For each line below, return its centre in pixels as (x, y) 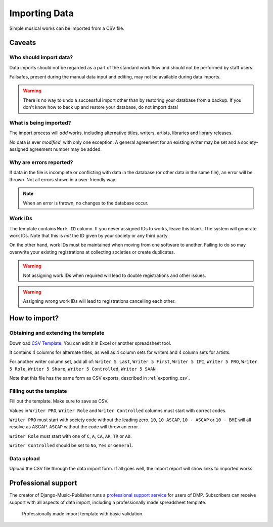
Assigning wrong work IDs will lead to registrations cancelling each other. (99, 301)
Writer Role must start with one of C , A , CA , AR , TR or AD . (71, 436)
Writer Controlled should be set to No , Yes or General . (71, 445)
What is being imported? (40, 123)
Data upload (25, 458)
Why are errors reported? (41, 162)
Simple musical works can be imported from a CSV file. (67, 28)
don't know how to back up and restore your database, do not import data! (101, 107)
